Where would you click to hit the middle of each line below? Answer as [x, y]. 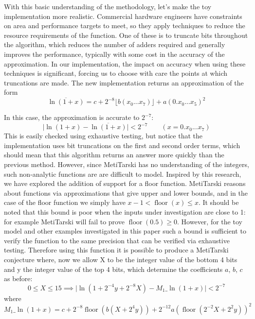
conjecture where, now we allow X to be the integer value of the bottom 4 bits [121, 259]
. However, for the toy [210, 221]
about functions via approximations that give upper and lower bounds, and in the [126, 193]
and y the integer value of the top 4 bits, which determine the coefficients [113, 269]
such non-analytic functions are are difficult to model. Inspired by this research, [123, 174]
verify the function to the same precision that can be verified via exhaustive [117, 240]
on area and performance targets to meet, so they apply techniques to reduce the [125, 25]
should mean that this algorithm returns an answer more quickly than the [114, 155]
